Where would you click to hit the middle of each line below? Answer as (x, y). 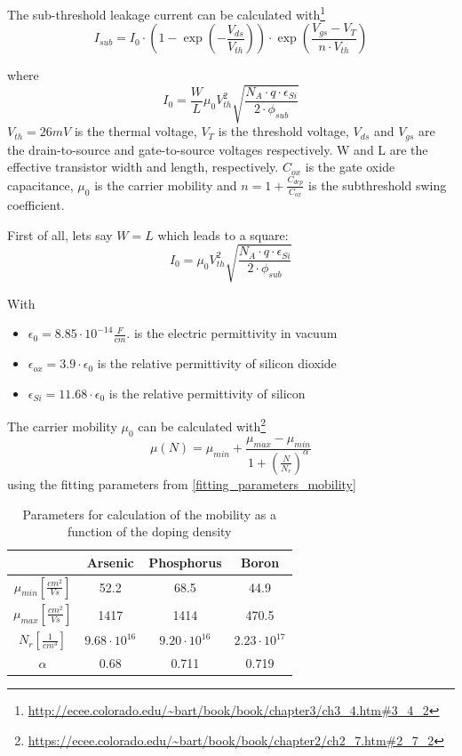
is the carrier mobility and (166, 185)
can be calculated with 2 (202, 425)
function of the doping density (150, 531)
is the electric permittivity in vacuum (235, 333)
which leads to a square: (223, 234)
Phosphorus (185, 562)
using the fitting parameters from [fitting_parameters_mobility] (182, 483)
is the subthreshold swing (378, 185)
